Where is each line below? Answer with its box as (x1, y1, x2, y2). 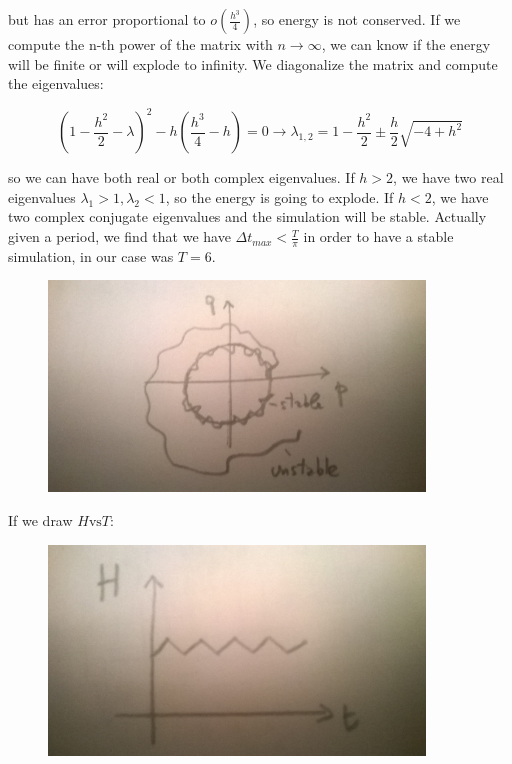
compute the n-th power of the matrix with (8, 34, 273, 54)
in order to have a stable (303, 226, 454, 247)
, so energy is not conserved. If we (253, 9, 461, 29)
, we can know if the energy (321, 34, 491, 54)
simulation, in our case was (8, 245, 174, 266)
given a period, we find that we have (8, 226, 231, 247)
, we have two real (393, 167, 504, 188)
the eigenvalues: (8, 73, 104, 94)
